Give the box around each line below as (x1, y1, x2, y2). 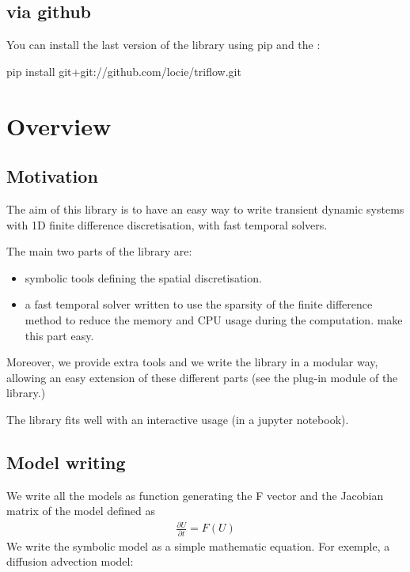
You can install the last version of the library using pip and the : (6, 36, 321, 53)
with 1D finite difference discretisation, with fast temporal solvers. (6, 216, 328, 233)
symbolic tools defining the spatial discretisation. (25, 269, 262, 286)
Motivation (6, 164, 98, 188)
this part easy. (25, 327, 94, 343)
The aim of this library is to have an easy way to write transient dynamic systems (6, 200, 404, 217)
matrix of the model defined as (6, 502, 155, 519)
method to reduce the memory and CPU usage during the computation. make (25, 311, 403, 328)
